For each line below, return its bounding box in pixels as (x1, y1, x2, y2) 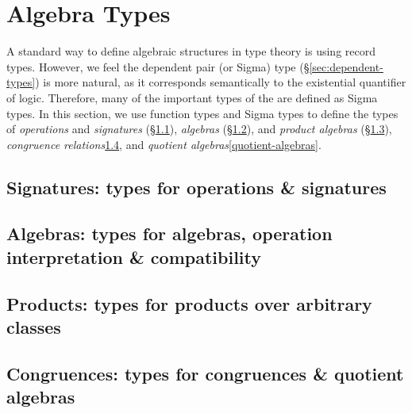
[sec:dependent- (309, 58, 383, 75)
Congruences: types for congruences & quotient (6, 361, 404, 385)
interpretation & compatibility (6, 244, 262, 269)
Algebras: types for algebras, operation (6, 221, 333, 246)
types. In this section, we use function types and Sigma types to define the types (6, 105, 399, 121)
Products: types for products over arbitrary (6, 291, 372, 315)
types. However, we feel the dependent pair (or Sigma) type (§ (6, 58, 310, 75)
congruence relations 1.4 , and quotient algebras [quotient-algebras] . (6, 136, 322, 152)
